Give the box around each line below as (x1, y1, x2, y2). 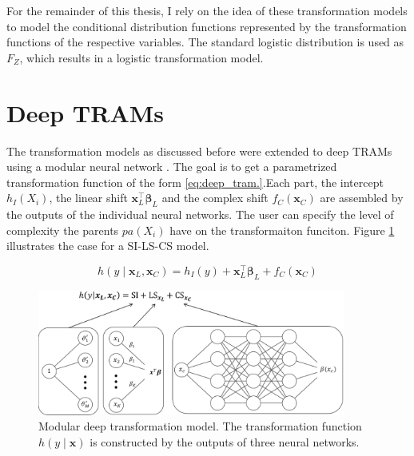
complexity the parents (6, 221, 119, 238)
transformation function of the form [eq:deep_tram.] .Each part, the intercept (6, 173, 384, 190)
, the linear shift (49, 189, 128, 206)
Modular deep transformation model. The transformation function (38, 418, 362, 434)
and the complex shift (161, 189, 269, 206)
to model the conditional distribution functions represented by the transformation (6, 18, 407, 34)
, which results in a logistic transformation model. (19, 49, 264, 65)
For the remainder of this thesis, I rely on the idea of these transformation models (6, 2, 408, 18)
